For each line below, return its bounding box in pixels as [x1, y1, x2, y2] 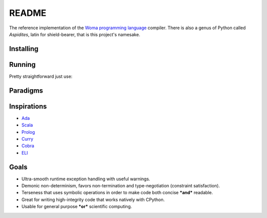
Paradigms [9, 86, 44, 95]
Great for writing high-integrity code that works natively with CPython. [21, 196, 165, 203]
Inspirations [9, 102, 47, 110]
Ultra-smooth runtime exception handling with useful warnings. [21, 176, 150, 182]
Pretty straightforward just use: [9, 73, 73, 79]
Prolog [21, 129, 35, 135]
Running [9, 60, 36, 69]
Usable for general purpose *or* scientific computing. [21, 204, 132, 210]
